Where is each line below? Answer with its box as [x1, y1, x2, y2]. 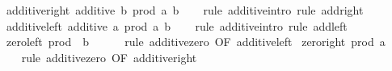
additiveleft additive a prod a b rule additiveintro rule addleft [6, 17, 348, 34]
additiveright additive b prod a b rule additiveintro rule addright [6, 2, 364, 18]
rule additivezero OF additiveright [21, 48, 197, 65]
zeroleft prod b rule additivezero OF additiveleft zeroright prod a [6, 33, 386, 50]
